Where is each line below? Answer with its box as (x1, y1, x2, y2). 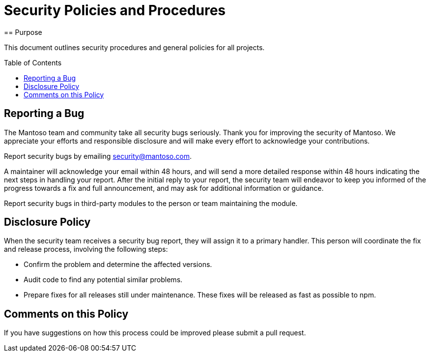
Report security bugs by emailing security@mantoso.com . (4, 151, 192, 160)
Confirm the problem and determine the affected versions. (24, 260, 212, 269)
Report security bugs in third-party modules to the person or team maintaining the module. (4, 199, 298, 208)
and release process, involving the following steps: (4, 245, 168, 254)
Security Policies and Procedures (4, 2, 226, 19)
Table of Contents (4, 58, 62, 67)
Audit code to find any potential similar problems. (24, 275, 183, 284)
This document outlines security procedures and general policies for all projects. (4, 43, 265, 52)
